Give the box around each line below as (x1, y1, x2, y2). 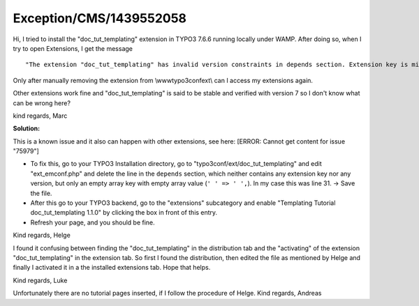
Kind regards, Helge (13, 231, 71, 240)
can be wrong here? (13, 98, 71, 107)
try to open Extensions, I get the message (13, 44, 133, 52)
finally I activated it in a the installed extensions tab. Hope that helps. (13, 263, 211, 272)
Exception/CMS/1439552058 (13, 10, 187, 26)
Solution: (13, 124, 41, 132)
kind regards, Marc (13, 112, 68, 120)
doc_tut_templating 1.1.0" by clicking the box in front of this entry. (30, 208, 218, 217)
